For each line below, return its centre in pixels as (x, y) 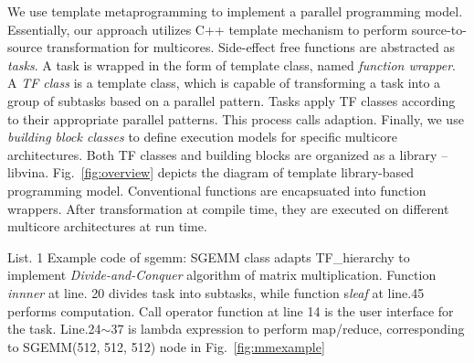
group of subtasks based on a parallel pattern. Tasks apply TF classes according (232, 100)
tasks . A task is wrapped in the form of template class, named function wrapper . (232, 64)
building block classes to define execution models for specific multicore (203, 137)
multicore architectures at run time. (107, 226)
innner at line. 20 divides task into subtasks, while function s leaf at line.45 (216, 292)
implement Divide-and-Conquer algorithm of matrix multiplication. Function (222, 275)
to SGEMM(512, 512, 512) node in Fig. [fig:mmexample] (166, 346)
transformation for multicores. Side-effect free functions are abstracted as (250, 47)
